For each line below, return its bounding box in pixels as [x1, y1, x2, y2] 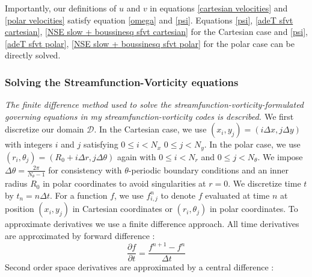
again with [117, 150, 156, 163]
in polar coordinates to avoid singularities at [43, 177, 206, 190]
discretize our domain [5, 123, 84, 135]
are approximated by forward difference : [5, 229, 155, 241]
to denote [161, 188, 196, 201]
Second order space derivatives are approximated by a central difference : [5, 261, 274, 273]
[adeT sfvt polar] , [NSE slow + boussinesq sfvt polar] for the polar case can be [5, 37, 295, 49]
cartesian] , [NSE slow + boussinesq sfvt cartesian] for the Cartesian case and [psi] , [5, 25, 308, 38]
